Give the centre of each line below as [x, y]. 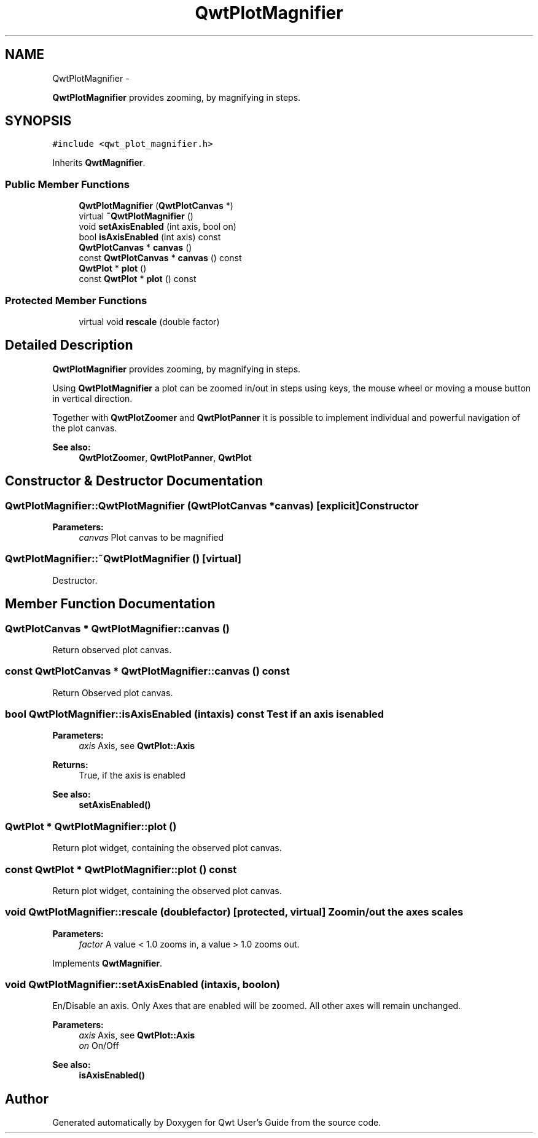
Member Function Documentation [110, 604]
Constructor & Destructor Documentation [134, 481]
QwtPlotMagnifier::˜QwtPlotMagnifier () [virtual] [123, 559]
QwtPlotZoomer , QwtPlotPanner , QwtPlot [165, 457]
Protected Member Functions [76, 300]
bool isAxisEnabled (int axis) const [150, 237]
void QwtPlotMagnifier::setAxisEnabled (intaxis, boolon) [142, 985]
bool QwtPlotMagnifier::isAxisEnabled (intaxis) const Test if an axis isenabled [195, 714]
